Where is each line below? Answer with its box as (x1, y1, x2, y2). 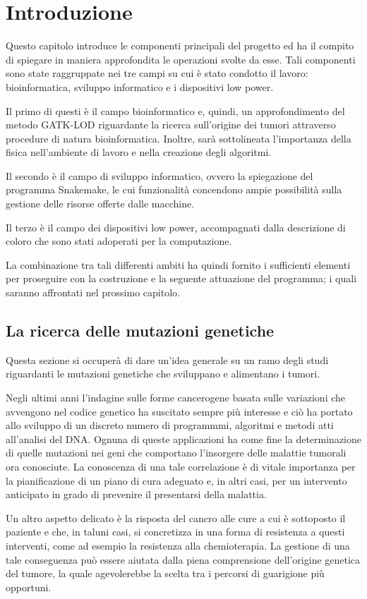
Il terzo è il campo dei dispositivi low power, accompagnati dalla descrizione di (6, 219, 346, 234)
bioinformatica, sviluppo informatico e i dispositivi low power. (6, 79, 274, 94)
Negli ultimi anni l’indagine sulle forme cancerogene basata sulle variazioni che (6, 390, 346, 405)
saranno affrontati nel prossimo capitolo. (6, 285, 180, 300)
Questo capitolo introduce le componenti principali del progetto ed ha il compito (6, 38, 354, 53)
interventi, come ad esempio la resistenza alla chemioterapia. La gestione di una (6, 538, 350, 552)
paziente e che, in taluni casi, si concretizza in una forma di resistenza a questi (6, 524, 345, 539)
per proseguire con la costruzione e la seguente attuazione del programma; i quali (6, 271, 357, 286)
